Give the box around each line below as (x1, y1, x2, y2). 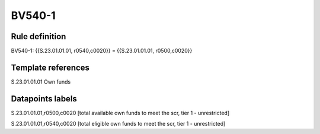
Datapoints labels (11, 94, 77, 104)
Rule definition (11, 31, 66, 42)
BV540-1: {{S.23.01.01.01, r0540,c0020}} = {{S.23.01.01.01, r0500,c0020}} (11, 47, 193, 55)
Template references (11, 62, 90, 72)
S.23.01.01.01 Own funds (11, 78, 71, 85)
